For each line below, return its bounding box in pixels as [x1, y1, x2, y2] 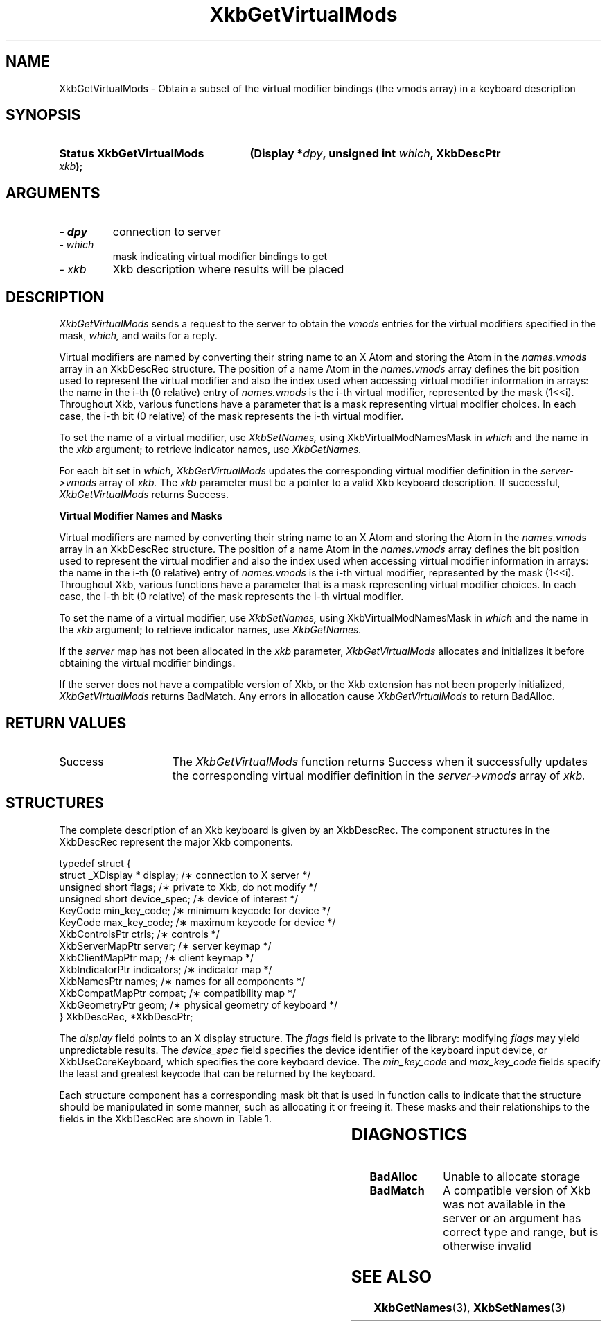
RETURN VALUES [6, 714, 127, 732]
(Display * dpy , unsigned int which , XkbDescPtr [249, 146, 501, 161]
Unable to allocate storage [443, 1169, 581, 1183]
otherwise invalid [443, 1238, 531, 1253]
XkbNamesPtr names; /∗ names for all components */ [59, 975, 305, 987]
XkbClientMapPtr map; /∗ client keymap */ [59, 951, 254, 964]
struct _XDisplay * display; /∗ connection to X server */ [59, 868, 311, 881]
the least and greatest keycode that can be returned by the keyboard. [59, 1067, 376, 1079]
